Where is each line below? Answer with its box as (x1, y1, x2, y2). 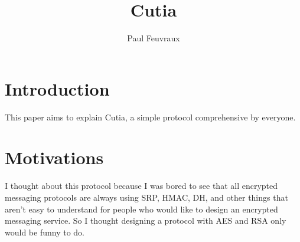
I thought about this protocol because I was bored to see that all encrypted (5, 179, 278, 192)
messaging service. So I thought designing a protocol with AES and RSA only (5, 214, 286, 227)
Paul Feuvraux (127, 32, 180, 44)
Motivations (5, 145, 104, 169)
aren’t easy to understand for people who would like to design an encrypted (5, 202, 278, 215)
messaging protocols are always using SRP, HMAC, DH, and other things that (5, 191, 288, 203)
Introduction (5, 76, 110, 100)
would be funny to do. (5, 225, 84, 238)
